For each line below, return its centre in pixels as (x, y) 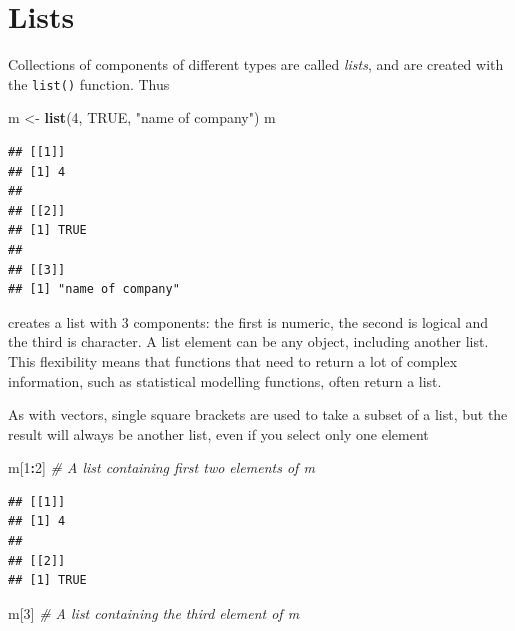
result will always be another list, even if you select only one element (218, 433)
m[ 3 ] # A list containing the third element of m (154, 612)
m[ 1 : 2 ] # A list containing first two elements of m (161, 467)
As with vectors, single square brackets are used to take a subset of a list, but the (258, 414)
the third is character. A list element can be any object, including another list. (248, 341)
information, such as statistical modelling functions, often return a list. (225, 380)
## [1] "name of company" (94, 289)
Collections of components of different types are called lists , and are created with (256, 64)
